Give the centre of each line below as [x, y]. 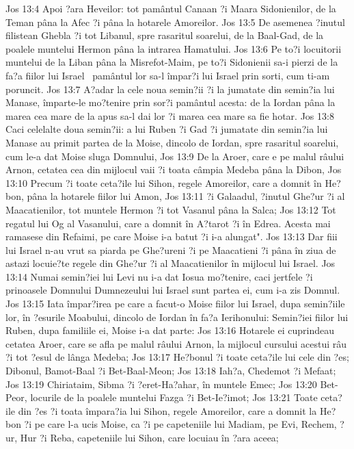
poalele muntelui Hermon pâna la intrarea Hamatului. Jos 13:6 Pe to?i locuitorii [174, 48]
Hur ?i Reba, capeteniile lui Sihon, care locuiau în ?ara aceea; [149, 437]
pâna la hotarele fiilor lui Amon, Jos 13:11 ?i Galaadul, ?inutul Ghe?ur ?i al [186, 196]
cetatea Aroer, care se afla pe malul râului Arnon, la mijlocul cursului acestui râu [176, 343]
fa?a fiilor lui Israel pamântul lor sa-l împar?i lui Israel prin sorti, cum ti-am [168, 75]
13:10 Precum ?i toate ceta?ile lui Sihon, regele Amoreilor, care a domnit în [164, 182]
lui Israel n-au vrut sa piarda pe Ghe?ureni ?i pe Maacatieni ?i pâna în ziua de [171, 249]
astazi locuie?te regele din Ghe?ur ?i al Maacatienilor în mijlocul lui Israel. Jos [171, 263]
